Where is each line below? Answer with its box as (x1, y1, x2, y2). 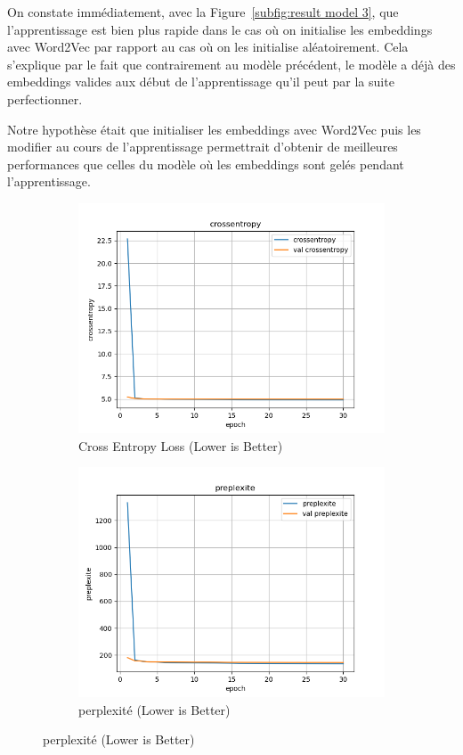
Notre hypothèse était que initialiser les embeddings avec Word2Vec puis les (7, 119, 421, 138)
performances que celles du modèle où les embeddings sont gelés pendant (7, 154, 404, 173)
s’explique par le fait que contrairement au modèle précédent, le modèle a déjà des (7, 54, 456, 73)
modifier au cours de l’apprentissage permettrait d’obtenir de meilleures (7, 137, 398, 156)
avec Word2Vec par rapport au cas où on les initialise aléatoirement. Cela (7, 37, 409, 56)
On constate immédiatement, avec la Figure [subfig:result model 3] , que (7, 3, 399, 21)
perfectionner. (7, 89, 83, 108)
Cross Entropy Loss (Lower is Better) (78, 436, 283, 455)
